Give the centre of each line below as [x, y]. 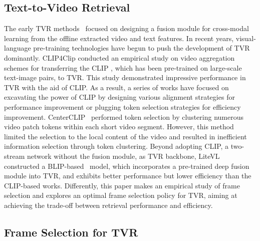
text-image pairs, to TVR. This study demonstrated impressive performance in [125, 77]
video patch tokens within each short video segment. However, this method [119, 127]
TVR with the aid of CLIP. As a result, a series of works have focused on [116, 87]
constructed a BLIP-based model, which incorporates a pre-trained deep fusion [127, 166]
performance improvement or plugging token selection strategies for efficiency [122, 106]
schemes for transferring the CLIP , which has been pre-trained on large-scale [123, 67]
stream [15, 156]
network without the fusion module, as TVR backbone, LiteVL [123, 156]
